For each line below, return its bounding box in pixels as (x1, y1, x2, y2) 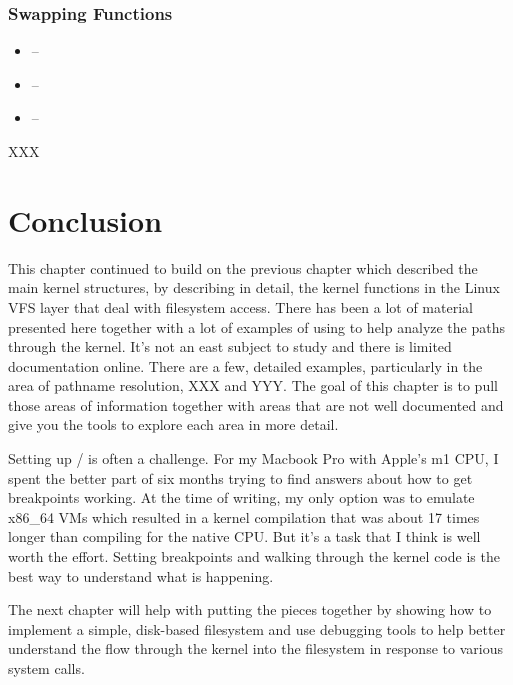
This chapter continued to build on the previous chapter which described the (8, 257, 478, 278)
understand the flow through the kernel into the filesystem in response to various (8, 638, 503, 659)
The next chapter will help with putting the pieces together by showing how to (8, 599, 492, 620)
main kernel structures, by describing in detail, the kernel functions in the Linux (8, 277, 500, 298)
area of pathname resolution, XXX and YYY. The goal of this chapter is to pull (8, 375, 498, 396)
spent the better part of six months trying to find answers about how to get (8, 467, 473, 488)
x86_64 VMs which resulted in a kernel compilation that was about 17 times (8, 506, 480, 527)
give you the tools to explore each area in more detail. (8, 414, 339, 435)
